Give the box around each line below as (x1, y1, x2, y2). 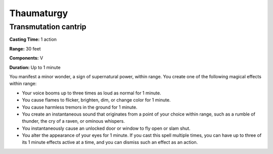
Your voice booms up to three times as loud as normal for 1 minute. (22, 90, 161, 96)
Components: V (9, 55, 43, 61)
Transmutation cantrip (9, 22, 86, 31)
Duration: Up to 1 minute (9, 64, 61, 70)
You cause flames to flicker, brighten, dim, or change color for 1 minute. (22, 97, 171, 103)
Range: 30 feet (9, 45, 41, 52)
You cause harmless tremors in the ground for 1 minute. (22, 104, 138, 110)
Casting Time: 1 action (9, 36, 57, 42)
